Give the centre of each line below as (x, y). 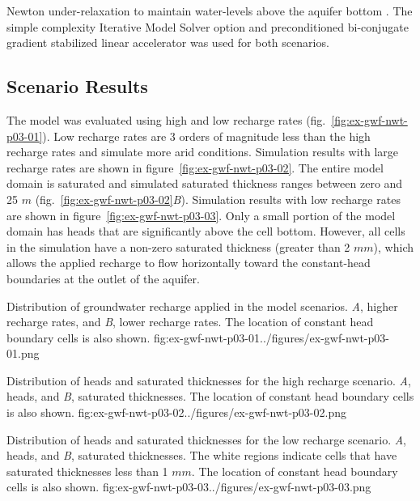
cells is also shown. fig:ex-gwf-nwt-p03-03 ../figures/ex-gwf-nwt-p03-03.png (189, 487)
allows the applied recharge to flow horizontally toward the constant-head (189, 263)
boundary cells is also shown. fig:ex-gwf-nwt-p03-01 (134, 337)
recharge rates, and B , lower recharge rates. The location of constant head (190, 322)
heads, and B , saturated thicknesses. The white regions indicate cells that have (202, 455)
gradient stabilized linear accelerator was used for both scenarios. (168, 42)
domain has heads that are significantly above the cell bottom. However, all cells (206, 231)
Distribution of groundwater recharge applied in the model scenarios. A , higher (202, 306)
